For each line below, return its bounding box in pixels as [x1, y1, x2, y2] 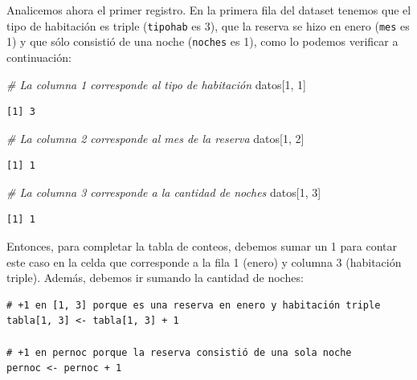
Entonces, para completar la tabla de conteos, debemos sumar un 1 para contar [6, 238, 398, 255]
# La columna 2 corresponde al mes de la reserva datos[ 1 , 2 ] [6, 129, 305, 146]
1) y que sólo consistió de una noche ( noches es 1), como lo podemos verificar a [6, 33, 399, 50]
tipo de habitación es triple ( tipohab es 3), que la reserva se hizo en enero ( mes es [6, 17, 410, 34]
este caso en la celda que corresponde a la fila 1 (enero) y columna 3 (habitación [6, 253, 402, 270]
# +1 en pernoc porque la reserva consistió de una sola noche [6, 346, 352, 358]
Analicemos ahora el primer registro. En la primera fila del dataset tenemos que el [6, 2, 411, 18]
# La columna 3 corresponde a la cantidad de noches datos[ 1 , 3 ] [6, 183, 321, 200]
